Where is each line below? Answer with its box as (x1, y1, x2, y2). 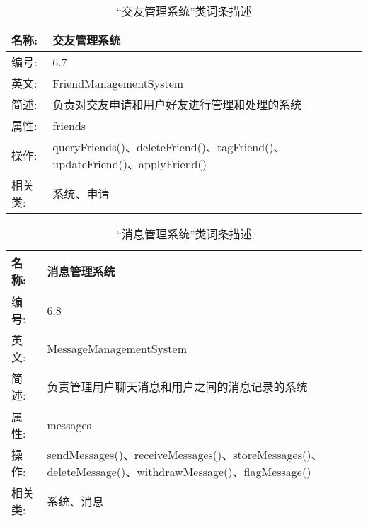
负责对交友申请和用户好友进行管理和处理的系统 (52, 96, 302, 112)
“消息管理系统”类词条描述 (116, 226, 252, 242)
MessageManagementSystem (47, 340, 187, 357)
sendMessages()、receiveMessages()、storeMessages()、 (47, 446, 323, 463)
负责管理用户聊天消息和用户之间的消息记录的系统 (47, 378, 308, 395)
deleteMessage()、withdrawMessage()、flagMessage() (47, 463, 311, 480)
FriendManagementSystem (52, 74, 184, 91)
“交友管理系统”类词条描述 (116, 3, 252, 19)
